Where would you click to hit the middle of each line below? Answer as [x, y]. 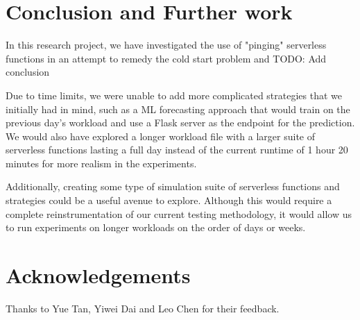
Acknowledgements [98, 275]
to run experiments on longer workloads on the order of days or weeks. [156, 227]
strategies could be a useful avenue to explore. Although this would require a [169, 200]
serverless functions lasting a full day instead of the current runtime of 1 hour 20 [177, 150]
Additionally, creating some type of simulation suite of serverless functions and [173, 186]
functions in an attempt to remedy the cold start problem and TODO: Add [166, 58]
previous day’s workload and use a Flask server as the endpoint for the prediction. [180, 123]
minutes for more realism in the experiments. [101, 163]
